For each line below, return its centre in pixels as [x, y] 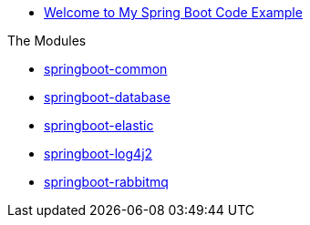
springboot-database [107, 97]
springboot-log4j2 [98, 153]
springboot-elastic [99, 125]
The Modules [47, 41]
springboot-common [106, 69]
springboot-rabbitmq [106, 182]
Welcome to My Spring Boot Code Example [173, 12]
